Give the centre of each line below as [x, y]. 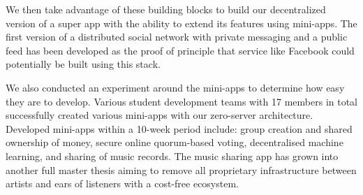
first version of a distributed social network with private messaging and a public [177, 37]
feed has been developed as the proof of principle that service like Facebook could [180, 50]
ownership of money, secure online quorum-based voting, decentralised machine [175, 142]
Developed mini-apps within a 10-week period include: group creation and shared [179, 128]
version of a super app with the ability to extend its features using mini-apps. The [181, 23]
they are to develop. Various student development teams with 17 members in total [181, 101]
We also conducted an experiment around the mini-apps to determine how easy [175, 87]
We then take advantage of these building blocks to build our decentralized [166, 9]
